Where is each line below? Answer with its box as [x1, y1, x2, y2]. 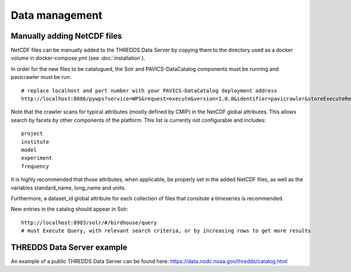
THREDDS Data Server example [11, 242, 128, 252]
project [21, 130, 43, 137]
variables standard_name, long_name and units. [11, 184, 126, 191]
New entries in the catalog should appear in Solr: [11, 205, 129, 213]
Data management [11, 9, 102, 22]
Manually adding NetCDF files [11, 31, 122, 41]
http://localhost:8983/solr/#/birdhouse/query [21, 219, 157, 226]
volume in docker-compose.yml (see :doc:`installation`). [11, 54, 146, 61]
